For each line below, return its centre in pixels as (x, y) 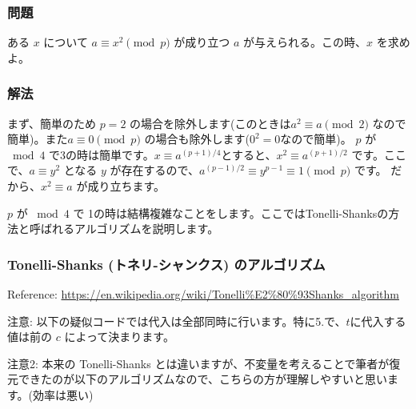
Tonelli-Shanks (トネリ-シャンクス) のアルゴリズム (166, 264)
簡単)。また (38, 139)
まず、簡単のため (52, 123)
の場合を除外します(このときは (210, 123)
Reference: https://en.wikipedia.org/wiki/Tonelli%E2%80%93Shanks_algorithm (203, 294)
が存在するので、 (154, 170)
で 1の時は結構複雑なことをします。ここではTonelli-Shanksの (231, 213)
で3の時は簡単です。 (102, 154)
